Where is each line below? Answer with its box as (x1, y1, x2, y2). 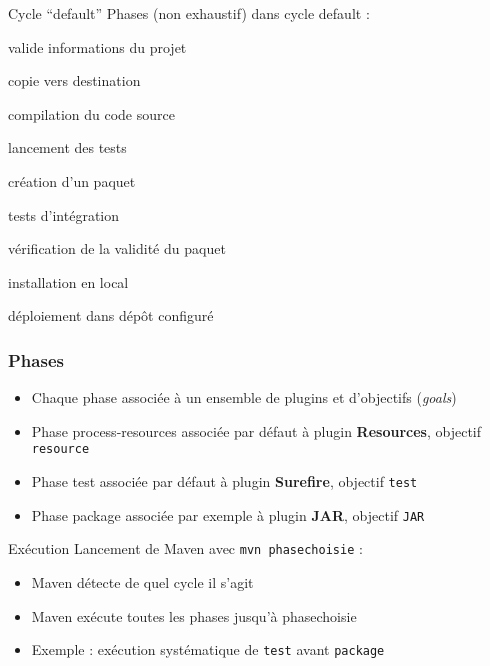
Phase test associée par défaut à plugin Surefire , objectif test (31, 471, 418, 491)
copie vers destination (8, 70, 141, 91)
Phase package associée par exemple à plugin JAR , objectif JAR (31, 504, 425, 525)
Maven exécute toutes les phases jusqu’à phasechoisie (31, 605, 357, 626)
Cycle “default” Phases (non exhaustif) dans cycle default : (8, 3, 370, 23)
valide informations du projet (8, 36, 187, 57)
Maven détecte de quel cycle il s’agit (31, 571, 254, 592)
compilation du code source (8, 103, 175, 124)
